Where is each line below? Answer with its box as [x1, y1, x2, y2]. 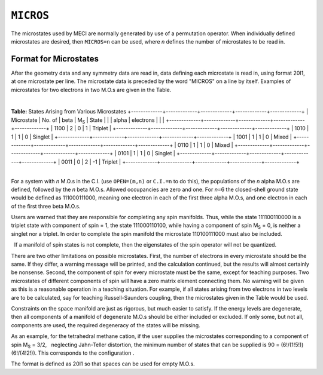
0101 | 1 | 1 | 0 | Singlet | [117, 150, 176, 157]
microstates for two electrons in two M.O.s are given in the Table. [11, 86, 172, 93]
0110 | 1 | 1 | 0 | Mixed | [177, 141, 233, 149]
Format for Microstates [11, 54, 99, 64]
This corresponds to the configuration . [38, 349, 135, 356]
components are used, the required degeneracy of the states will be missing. [11, 321, 200, 328]
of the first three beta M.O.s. [11, 202, 81, 210]
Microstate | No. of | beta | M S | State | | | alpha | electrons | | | [11, 116, 164, 125]
